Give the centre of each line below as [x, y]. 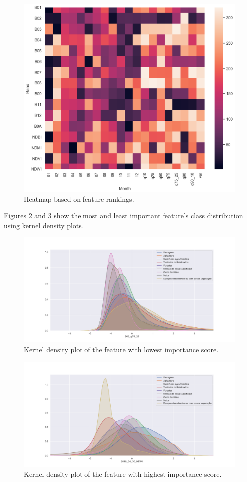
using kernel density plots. [44, 225]
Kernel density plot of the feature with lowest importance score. [121, 349]
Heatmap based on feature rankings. [79, 199]
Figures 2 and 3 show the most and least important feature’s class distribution [123, 215]
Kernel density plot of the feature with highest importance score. [123, 474]
